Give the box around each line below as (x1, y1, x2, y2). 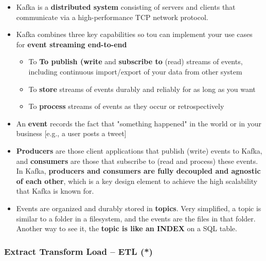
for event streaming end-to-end (16, 39, 127, 49)
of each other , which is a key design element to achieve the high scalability (16, 175, 258, 186)
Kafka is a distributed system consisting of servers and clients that (16, 2, 236, 12)
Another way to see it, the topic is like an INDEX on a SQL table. (16, 223, 237, 234)
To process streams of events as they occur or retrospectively (28, 101, 224, 111)
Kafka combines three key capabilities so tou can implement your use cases (16, 29, 253, 40)
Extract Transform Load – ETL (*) (4, 245, 153, 257)
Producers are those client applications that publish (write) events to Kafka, (16, 145, 262, 156)
